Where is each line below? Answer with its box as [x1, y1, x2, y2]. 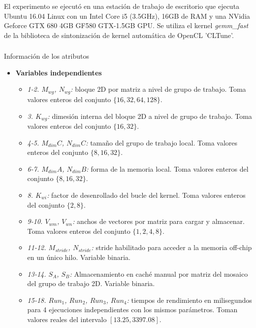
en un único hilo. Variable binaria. [27, 252, 130, 262]
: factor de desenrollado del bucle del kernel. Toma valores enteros [47, 189, 246, 200]
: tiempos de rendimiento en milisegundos [127, 294, 252, 305]
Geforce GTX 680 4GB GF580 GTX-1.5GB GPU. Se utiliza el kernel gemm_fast [4, 20, 249, 31]
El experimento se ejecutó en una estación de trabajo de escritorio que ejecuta [4, 1, 240, 11]
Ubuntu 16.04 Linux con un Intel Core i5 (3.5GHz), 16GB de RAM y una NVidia [4, 10, 250, 21]
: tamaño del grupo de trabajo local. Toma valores [86, 137, 238, 147]
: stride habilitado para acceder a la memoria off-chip [91, 242, 252, 253]
